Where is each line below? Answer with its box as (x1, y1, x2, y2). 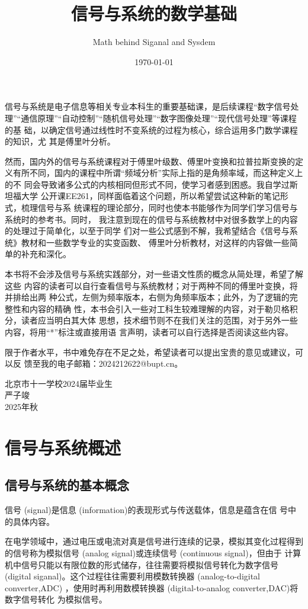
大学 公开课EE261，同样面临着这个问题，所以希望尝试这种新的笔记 (21, 190, 280, 202)
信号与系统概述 (5, 435, 121, 459)
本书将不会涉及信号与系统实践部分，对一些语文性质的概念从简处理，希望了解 (5, 268, 303, 280)
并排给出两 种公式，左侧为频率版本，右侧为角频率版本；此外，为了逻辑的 (5, 291, 290, 303)
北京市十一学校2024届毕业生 (5, 377, 113, 389)
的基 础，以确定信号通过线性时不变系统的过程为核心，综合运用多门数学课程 (5, 123, 298, 136)
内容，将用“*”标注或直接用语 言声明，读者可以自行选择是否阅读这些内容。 (5, 326, 293, 338)
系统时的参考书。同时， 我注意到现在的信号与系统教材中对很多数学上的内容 (5, 213, 298, 225)
